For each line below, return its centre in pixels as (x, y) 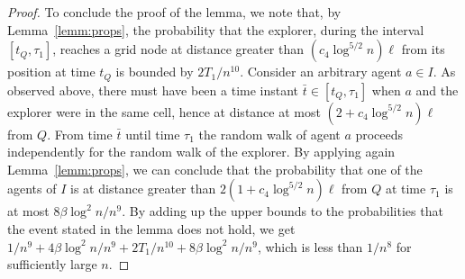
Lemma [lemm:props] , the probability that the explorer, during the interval (216, 29)
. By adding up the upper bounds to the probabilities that (283, 211)
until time (153, 134)
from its (423, 49)
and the (437, 90)
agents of (32, 189)
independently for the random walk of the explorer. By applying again (201, 152)
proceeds (379, 134)
